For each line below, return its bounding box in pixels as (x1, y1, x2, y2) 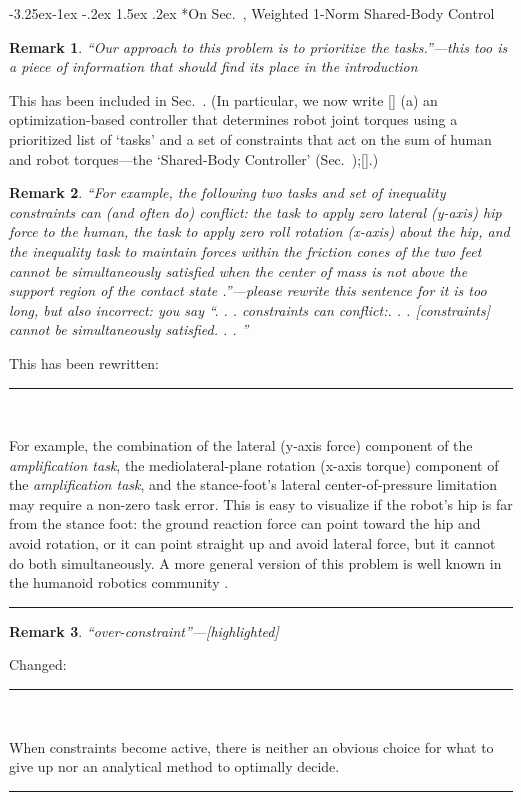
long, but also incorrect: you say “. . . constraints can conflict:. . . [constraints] (9, 299, 491, 320)
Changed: (9, 654, 67, 675)
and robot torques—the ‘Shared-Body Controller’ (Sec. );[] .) (9, 148, 379, 169)
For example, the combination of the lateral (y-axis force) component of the (9, 435, 473, 456)
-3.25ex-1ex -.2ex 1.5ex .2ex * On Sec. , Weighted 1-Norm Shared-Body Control (9, 3, 495, 23)
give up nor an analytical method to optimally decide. (9, 756, 340, 777)
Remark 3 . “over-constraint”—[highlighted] (9, 620, 279, 641)
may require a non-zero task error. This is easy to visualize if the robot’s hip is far (9, 493, 513, 514)
